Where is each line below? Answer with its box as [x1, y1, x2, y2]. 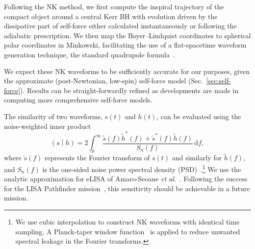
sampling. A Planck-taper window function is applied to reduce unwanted [15, 226, 240, 236]
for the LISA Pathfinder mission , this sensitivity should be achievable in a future [4, 183, 250, 193]
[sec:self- [206, 75, 231, 86]
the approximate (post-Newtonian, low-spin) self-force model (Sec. [4, 75, 203, 86]
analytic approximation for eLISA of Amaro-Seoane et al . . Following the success [4, 174, 248, 184]
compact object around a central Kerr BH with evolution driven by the [4, 11, 218, 21]
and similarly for [172, 152, 222, 163]
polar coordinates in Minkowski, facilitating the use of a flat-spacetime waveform [4, 40, 247, 50]
